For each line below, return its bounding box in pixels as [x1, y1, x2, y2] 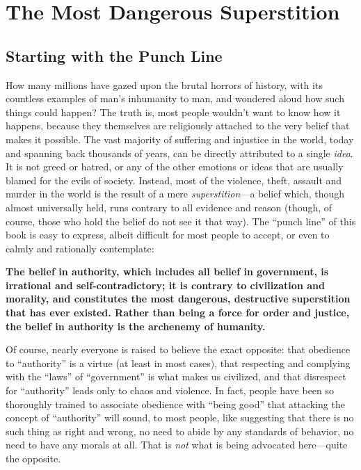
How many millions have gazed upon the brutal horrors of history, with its [6, 77, 323, 92]
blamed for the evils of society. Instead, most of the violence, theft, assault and [6, 172, 342, 187]
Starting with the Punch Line [6, 44, 223, 66]
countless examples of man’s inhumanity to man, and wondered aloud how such [6, 91, 344, 106]
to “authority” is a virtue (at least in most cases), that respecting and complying [6, 355, 351, 370]
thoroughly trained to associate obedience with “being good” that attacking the [6, 396, 345, 411]
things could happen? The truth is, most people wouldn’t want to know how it [6, 104, 341, 119]
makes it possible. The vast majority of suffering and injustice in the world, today [6, 131, 354, 146]
